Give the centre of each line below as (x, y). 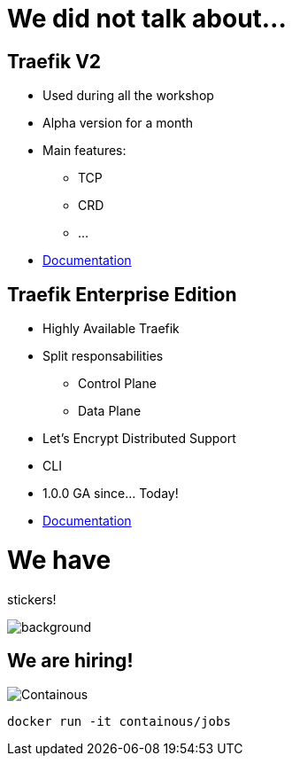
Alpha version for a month (118, 123)
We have (59, 560)
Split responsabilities (103, 356)
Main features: (85, 151)
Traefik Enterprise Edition (122, 294)
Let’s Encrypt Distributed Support (139, 439)
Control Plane (117, 384)
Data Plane (110, 411)
